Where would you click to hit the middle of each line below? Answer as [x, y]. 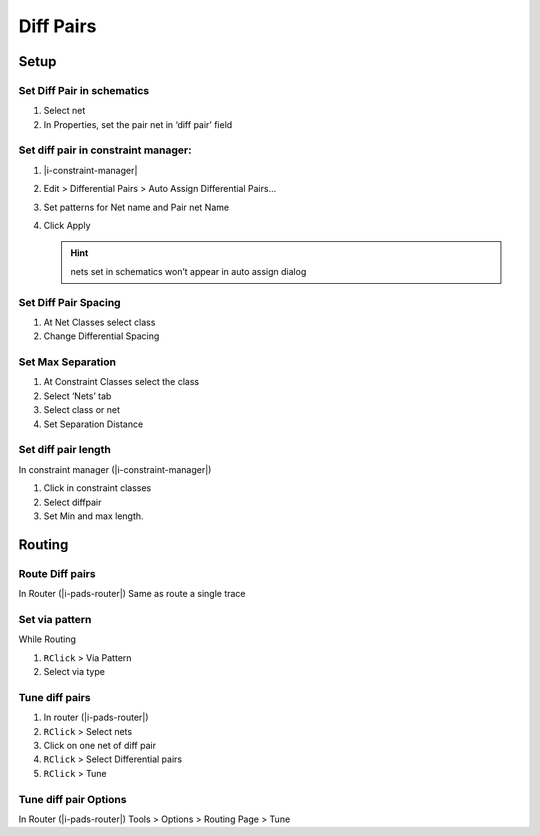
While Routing [47, 639]
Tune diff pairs [54, 697]
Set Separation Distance [93, 424]
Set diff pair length [65, 450]
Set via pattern [55, 619]
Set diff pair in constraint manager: [105, 150]
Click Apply [67, 226]
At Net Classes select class [99, 322]
